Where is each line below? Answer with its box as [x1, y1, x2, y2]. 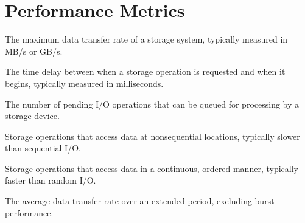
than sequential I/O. [5, 142, 81, 154]
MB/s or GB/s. [5, 44, 63, 57]
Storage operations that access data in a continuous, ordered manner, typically [5, 162, 298, 174]
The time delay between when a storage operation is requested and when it [5, 65, 286, 78]
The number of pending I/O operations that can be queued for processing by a [5, 97, 300, 110]
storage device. [5, 109, 60, 122]
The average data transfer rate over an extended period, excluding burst [5, 194, 275, 207]
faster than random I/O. [5, 174, 96, 187]
